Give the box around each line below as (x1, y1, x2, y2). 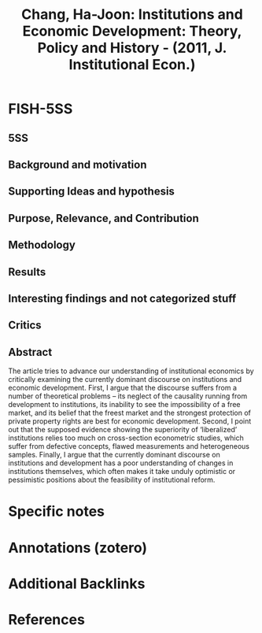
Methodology (8, 239, 76, 252)
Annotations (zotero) (8, 539, 148, 557)
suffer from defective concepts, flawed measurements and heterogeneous (8, 442, 250, 451)
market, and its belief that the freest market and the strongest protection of (8, 408, 252, 418)
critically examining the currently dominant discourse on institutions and (8, 375, 242, 384)
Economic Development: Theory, (22, 22, 242, 40)
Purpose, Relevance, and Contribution (8, 211, 199, 225)
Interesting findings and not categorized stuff (8, 291, 237, 305)
